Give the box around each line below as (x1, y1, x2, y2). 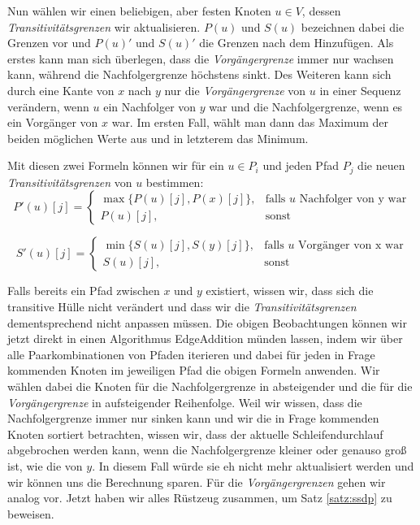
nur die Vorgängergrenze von (164, 81, 306, 98)
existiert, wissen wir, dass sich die (206, 282, 374, 299)
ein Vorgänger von (7, 114, 98, 131)
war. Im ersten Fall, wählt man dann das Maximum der (111, 114, 389, 131)
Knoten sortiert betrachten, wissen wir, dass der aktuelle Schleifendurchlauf (7, 425, 383, 442)
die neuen (357, 157, 405, 174)
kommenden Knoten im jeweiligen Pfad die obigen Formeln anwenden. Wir (7, 362, 380, 379)
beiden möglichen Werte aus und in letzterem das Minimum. (7, 129, 309, 146)
